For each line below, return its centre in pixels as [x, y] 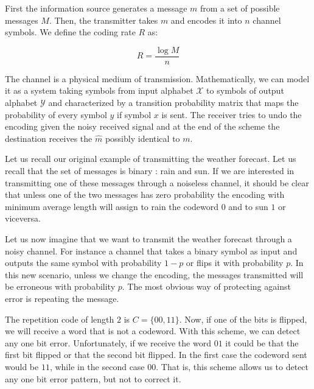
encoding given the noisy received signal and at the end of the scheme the [142, 126]
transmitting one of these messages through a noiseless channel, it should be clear [157, 182]
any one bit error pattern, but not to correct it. [93, 378]
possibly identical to [142, 138]
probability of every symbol [56, 114]
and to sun [248, 206]
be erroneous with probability [60, 286]
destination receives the [49, 138]
